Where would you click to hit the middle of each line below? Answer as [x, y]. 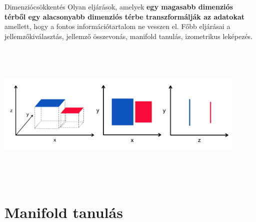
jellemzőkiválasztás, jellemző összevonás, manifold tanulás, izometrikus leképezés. [129, 36]
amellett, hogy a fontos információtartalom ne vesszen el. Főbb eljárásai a [117, 26]
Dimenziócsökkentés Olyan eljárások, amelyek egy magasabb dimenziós [119, 6]
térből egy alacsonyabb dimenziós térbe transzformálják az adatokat [124, 16]
